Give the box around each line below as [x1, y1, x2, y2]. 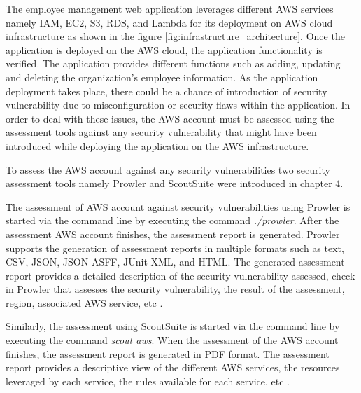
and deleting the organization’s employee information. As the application [6, 69, 318, 84]
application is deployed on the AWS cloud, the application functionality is [6, 42, 323, 57]
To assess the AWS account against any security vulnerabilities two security [6, 162, 330, 177]
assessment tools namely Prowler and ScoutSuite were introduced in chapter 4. [6, 176, 344, 191]
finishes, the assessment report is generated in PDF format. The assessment [6, 346, 330, 361]
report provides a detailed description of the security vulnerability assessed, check [6, 268, 355, 282]
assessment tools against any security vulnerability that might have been [6, 125, 317, 139]
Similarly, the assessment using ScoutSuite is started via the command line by [6, 319, 340, 333]
